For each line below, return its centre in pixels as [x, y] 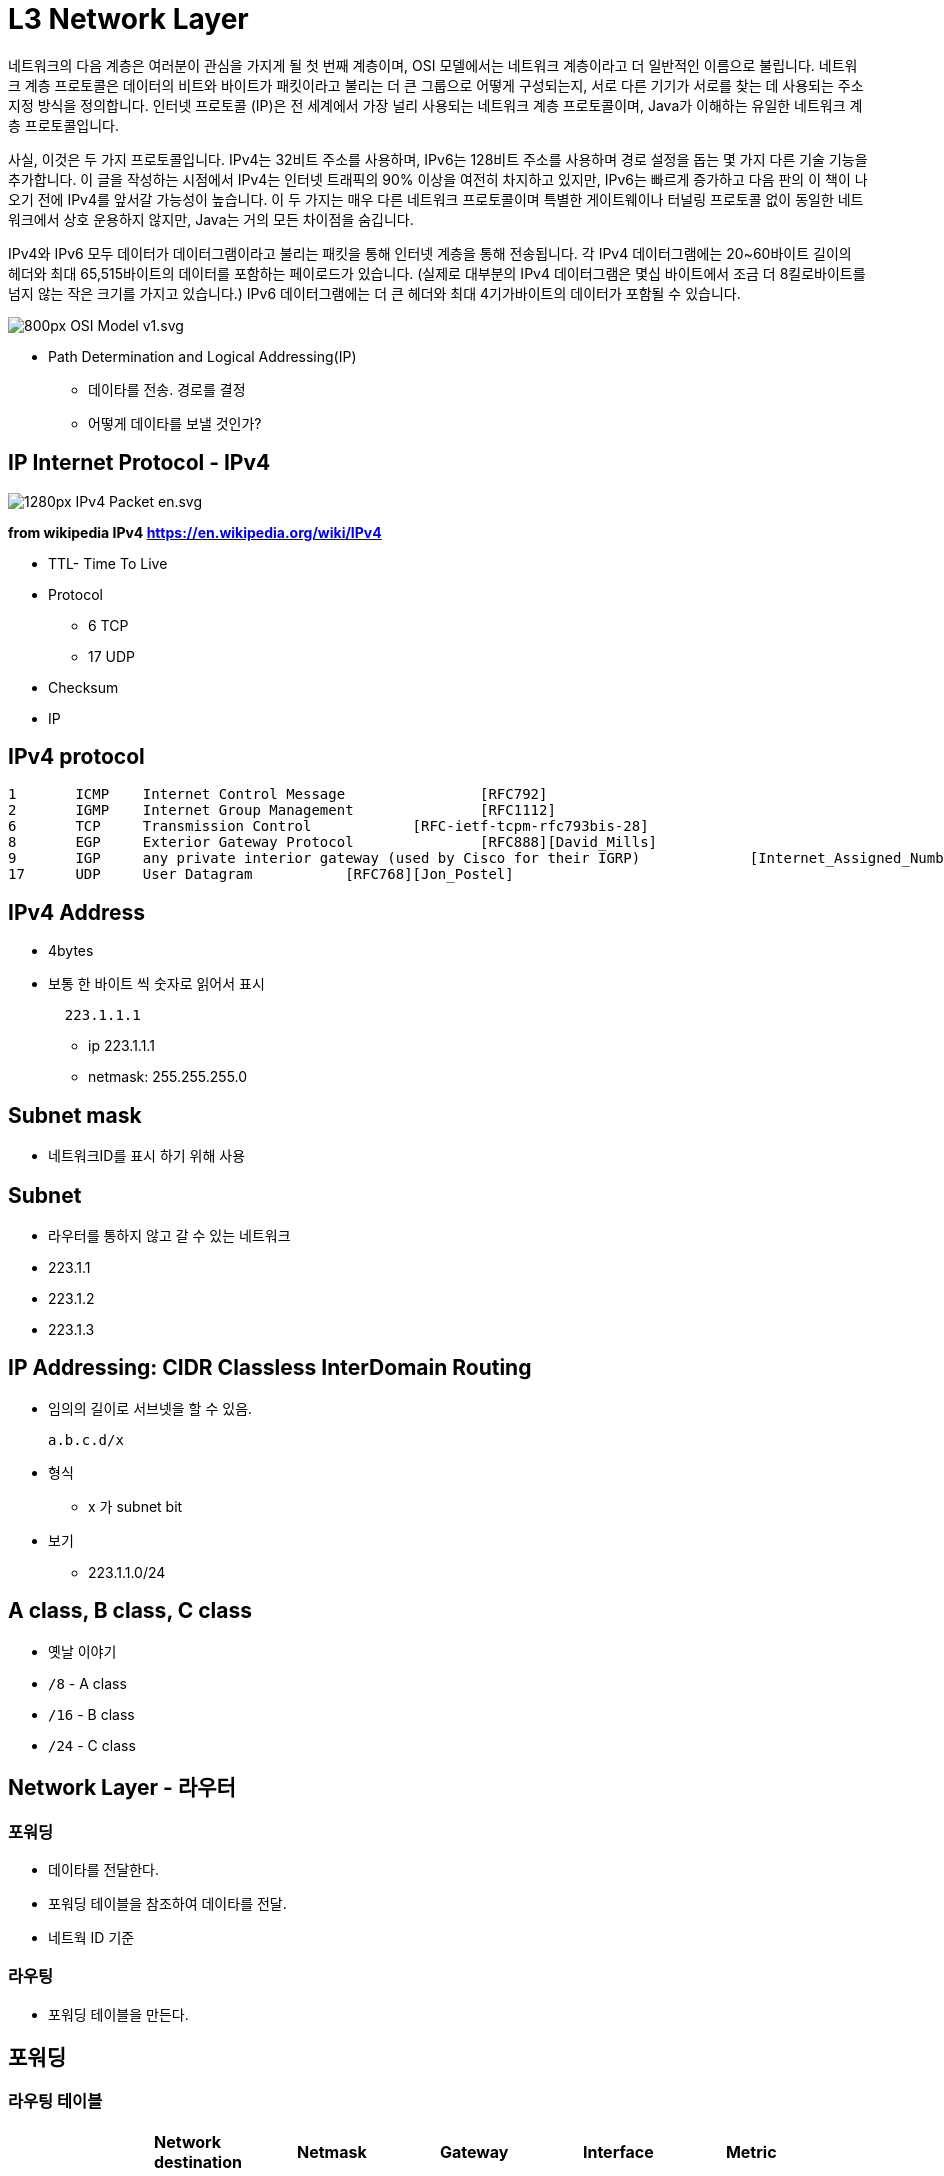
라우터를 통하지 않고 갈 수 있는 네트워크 [169, 1235]
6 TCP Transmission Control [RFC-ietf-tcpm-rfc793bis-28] [328, 826]
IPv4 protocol [76, 757]
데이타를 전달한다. [104, 1869]
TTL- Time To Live [108, 563]
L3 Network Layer [128, 19]
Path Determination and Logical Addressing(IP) [202, 356]
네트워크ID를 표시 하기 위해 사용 [147, 1156]
